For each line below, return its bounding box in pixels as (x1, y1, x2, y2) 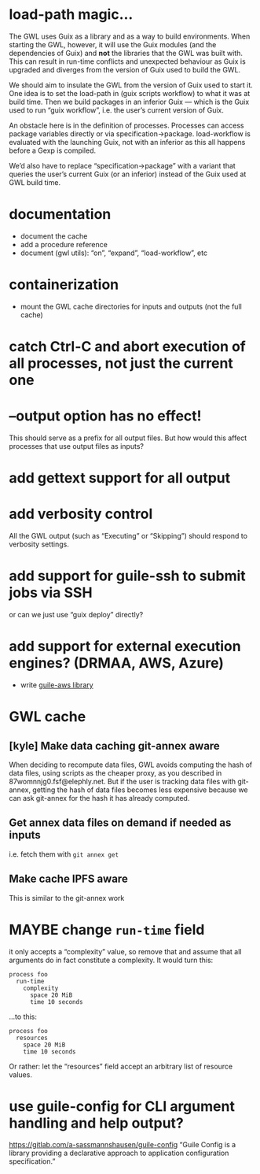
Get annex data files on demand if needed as (9, 817, 232, 830)
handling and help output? (9, 1114, 184, 1131)
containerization (9, 276, 119, 294)
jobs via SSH (9, 584, 93, 602)
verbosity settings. (9, 539, 70, 549)
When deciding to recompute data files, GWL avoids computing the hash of (9, 760, 253, 769)
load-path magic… (9, 6, 134, 24)
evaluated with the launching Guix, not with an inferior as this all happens (9, 137, 246, 146)
